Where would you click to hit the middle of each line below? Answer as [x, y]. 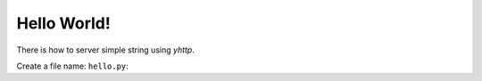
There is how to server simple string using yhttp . [106, 50]
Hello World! [63, 23]
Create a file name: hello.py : [72, 66]
